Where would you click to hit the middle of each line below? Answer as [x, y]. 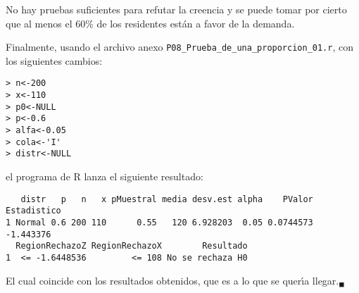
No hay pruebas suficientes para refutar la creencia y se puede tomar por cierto [176, 9]
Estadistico [33, 211]
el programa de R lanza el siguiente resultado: [105, 176]
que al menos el [39, 23]
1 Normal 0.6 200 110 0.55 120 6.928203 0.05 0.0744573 [159, 222]
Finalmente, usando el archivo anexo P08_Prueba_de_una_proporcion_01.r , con [180, 47]
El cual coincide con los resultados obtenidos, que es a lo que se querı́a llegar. [172, 280]
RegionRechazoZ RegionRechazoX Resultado [132, 246]
